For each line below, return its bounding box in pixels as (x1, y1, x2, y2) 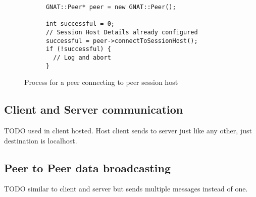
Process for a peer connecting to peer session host (24, 77, 178, 87)
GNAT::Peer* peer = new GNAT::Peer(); (45, 4, 176, 11)
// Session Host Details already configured (45, 28, 198, 36)
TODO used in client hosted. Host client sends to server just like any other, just (4, 125, 252, 136)
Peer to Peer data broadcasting (4, 160, 171, 175)
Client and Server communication (4, 102, 183, 117)
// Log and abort (53, 54, 111, 61)
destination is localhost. (4, 135, 77, 145)
